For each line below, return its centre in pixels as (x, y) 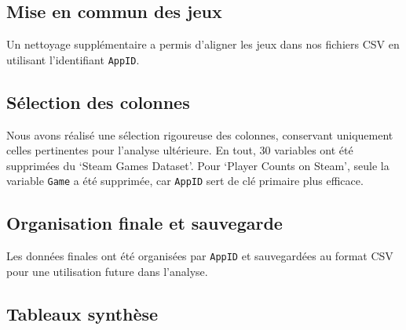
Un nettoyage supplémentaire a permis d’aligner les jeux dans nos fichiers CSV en (203, 44)
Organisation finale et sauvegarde (144, 223)
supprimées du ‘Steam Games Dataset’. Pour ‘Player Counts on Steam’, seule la (198, 165)
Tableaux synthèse (82, 313)
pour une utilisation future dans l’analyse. (107, 271)
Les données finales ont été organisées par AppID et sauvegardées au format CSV (200, 256)
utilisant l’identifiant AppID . (73, 59)
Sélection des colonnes (98, 102)
